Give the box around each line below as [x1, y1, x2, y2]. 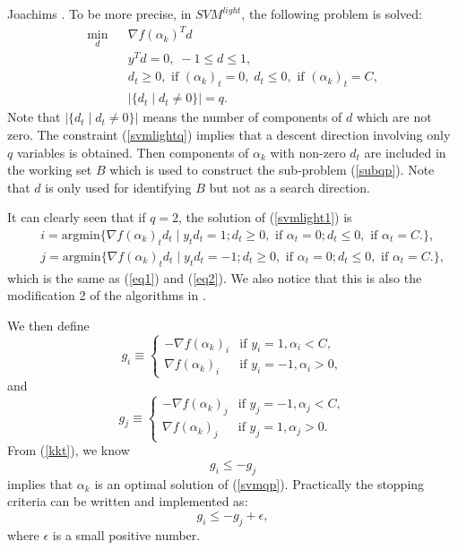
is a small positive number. [52, 525, 201, 544]
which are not [356, 107, 432, 126]
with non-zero [270, 142, 346, 161]
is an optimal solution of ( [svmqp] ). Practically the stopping [94, 474, 425, 493]
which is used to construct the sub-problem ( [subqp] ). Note [109, 160, 435, 179]
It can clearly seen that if [7, 208, 146, 227]
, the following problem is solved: [241, 4, 423, 22]
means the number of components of [143, 107, 342, 126]
